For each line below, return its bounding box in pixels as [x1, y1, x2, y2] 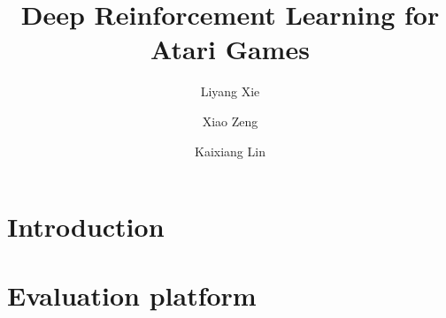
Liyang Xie [200, 82, 260, 101]
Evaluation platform [7, 277, 257, 314]
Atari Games [150, 31, 310, 67]
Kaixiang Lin [195, 141, 265, 160]
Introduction [7, 208, 165, 245]
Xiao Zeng [202, 111, 258, 130]
